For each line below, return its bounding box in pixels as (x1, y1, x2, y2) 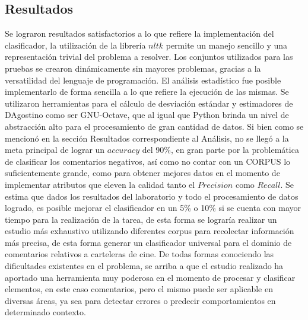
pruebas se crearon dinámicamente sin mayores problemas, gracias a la (5, 62, 261, 74)
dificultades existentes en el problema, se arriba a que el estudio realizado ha (5, 260, 284, 272)
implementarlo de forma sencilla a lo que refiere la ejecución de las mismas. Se (5, 85, 289, 98)
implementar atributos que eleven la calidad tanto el (5, 178, 195, 190)
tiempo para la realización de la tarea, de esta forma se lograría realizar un (5, 213, 277, 225)
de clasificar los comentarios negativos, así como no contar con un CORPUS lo (5, 155, 291, 167)
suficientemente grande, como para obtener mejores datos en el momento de (5, 167, 280, 179)
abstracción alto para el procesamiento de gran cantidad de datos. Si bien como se (5, 120, 304, 132)
